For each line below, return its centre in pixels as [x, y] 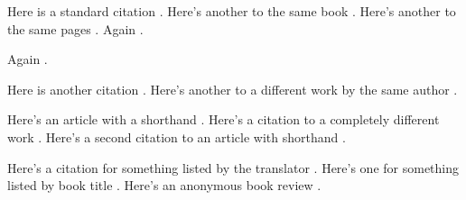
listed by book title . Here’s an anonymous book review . [164, 185]
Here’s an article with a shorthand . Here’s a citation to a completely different [224, 119]
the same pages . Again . [75, 28]
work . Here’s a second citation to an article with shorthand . [177, 136]
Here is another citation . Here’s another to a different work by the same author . [233, 89]
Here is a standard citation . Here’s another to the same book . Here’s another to [232, 11]
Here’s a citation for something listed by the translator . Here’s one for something [233, 167]
